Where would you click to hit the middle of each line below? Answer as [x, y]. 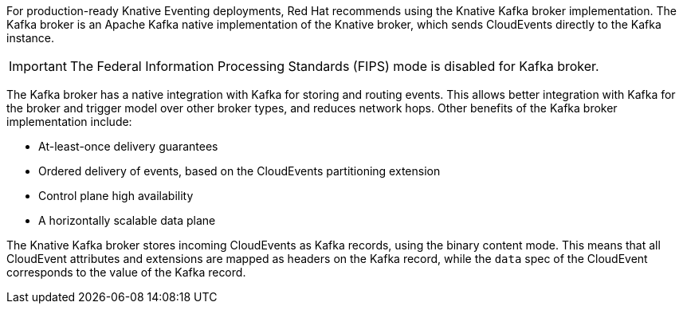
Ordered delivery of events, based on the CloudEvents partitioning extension [239, 171]
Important [38, 66]
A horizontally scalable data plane [127, 220]
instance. [31, 38]
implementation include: [69, 122]
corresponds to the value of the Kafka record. [126, 272]
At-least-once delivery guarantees [128, 146]
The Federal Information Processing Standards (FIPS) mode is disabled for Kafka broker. [334, 66]
